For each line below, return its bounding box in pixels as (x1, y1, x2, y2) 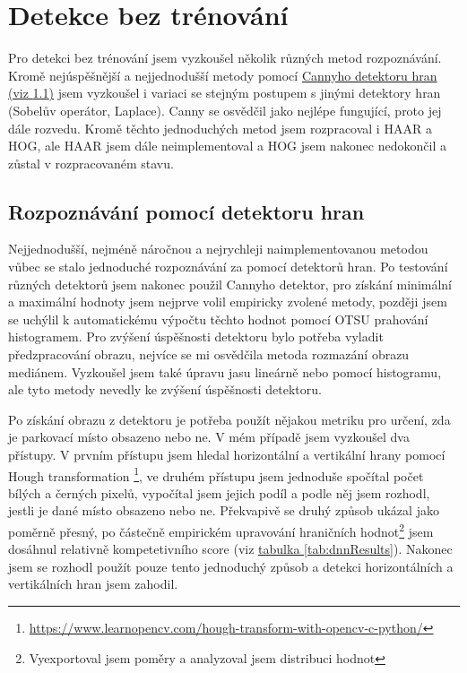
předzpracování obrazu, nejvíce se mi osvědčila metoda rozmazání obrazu (8, 345, 410, 364)
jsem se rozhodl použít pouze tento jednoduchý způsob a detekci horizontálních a (8, 557, 454, 575)
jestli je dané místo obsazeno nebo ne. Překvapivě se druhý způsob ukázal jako (8, 501, 439, 520)
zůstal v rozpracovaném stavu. (8, 153, 174, 172)
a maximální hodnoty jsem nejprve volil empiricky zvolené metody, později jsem (8, 292, 447, 311)
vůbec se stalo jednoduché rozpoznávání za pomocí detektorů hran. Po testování (8, 257, 448, 276)
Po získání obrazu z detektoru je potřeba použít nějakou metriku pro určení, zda (8, 410, 451, 428)
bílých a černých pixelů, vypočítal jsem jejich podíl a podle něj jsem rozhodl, (8, 483, 430, 502)
